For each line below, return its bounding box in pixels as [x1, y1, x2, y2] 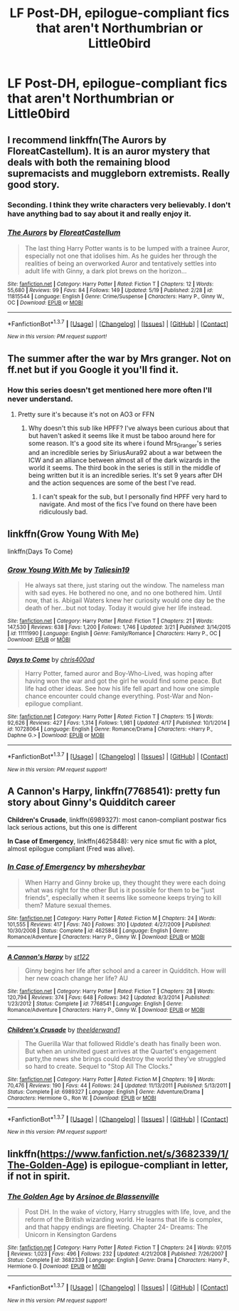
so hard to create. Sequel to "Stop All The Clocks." [24, 1062, 173, 1070]
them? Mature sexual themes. [24, 901, 112, 909]
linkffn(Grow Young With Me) [7, 528, 139, 540]
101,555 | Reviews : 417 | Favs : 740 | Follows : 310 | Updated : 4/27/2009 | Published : [7, 921, 211, 928]
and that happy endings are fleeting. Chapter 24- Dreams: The [24, 1223, 208, 1231]
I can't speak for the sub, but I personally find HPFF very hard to [38, 492, 228, 501]
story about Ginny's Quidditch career [7, 796, 176, 809]
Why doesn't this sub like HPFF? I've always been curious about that [28, 424, 230, 432]
